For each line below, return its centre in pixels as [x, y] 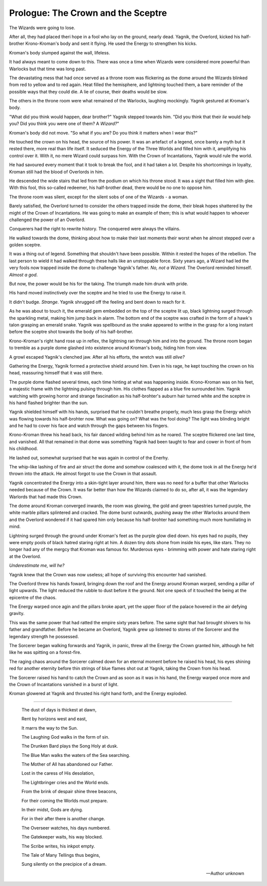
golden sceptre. [25, 245]
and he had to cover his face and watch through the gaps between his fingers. [89, 426]
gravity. [17, 613]
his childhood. [23, 449]
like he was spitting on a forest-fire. [45, 653]
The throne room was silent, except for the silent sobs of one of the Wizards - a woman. [99, 197]
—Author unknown [225, 873]
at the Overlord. [25, 556]
